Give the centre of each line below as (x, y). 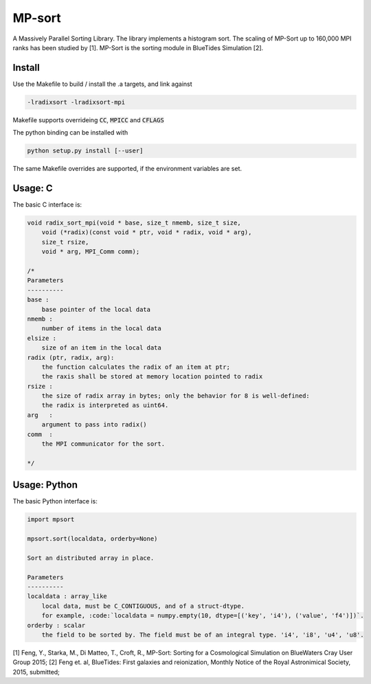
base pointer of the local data (96, 309)
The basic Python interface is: (55, 501)
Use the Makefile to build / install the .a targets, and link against (102, 84)
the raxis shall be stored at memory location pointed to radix (152, 377)
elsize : (42, 338)
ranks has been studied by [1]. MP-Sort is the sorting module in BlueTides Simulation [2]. (138, 47)
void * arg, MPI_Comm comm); (91, 252)
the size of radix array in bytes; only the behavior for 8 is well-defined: (176, 396)
